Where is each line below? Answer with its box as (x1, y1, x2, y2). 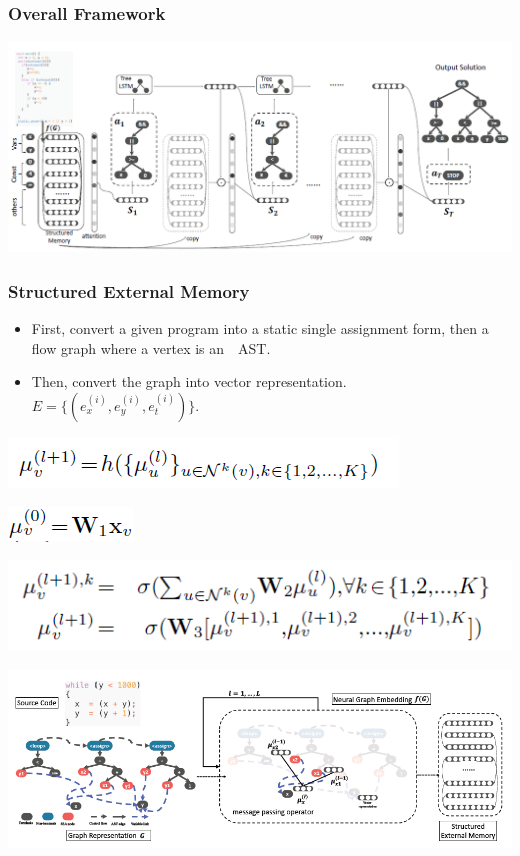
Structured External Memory (8, 278, 250, 303)
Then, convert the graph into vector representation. (31, 371, 347, 392)
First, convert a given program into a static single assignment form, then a (31, 318, 489, 339)
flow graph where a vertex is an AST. (31, 337, 271, 358)
